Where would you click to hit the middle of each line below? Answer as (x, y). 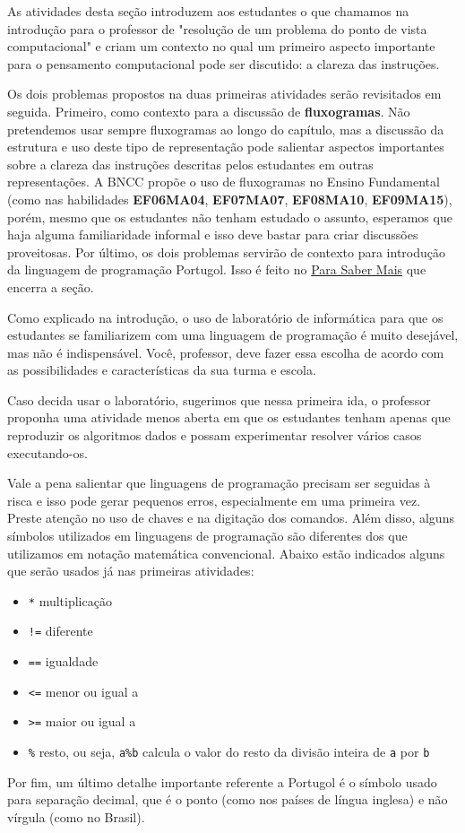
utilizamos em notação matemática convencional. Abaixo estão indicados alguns (226, 553)
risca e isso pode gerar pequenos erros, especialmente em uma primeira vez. (214, 500)
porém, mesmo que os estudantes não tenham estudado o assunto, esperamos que (230, 217)
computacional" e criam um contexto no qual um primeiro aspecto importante (221, 46)
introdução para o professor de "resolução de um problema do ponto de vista (217, 28)
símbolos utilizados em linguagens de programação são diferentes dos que (207, 536)
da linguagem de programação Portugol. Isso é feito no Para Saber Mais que (217, 269)
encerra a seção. (51, 286)
